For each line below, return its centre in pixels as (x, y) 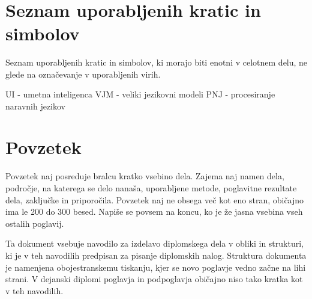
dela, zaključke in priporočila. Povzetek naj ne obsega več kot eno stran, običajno (155, 199)
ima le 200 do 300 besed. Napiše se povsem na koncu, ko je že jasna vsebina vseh (154, 211)
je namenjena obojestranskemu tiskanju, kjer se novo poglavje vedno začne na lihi (156, 267)
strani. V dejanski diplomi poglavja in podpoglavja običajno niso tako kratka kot (154, 279)
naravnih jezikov (36, 106)
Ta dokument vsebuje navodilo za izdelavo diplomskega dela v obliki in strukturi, (154, 243)
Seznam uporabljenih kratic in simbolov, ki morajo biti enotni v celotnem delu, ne (157, 62)
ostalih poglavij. (35, 223)
